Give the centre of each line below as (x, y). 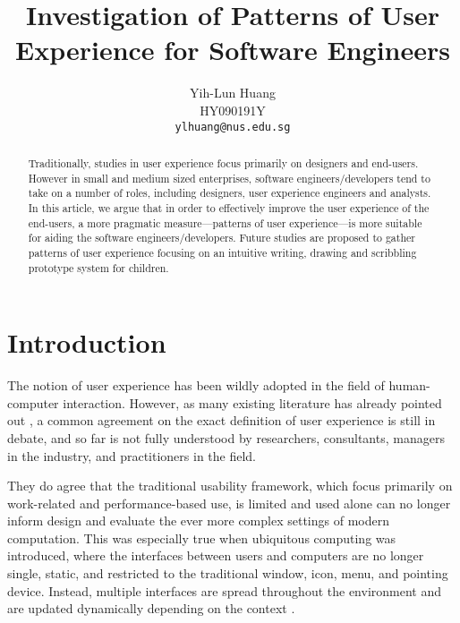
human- (409, 385)
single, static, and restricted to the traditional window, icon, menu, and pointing (228, 573)
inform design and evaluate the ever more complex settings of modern (198, 521)
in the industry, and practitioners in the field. (132, 455)
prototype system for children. (98, 267)
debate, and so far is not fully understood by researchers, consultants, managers (226, 437)
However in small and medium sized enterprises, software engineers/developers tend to (229, 178)
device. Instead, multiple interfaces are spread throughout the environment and (225, 590)
